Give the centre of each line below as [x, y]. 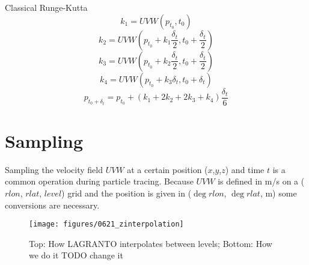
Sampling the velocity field [54, 169]
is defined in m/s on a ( [261, 181]
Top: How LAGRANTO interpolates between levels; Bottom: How [151, 243]
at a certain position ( [167, 169]
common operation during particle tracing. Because [99, 181]
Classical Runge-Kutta [46, 7]
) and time [245, 169]
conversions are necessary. [52, 205]
